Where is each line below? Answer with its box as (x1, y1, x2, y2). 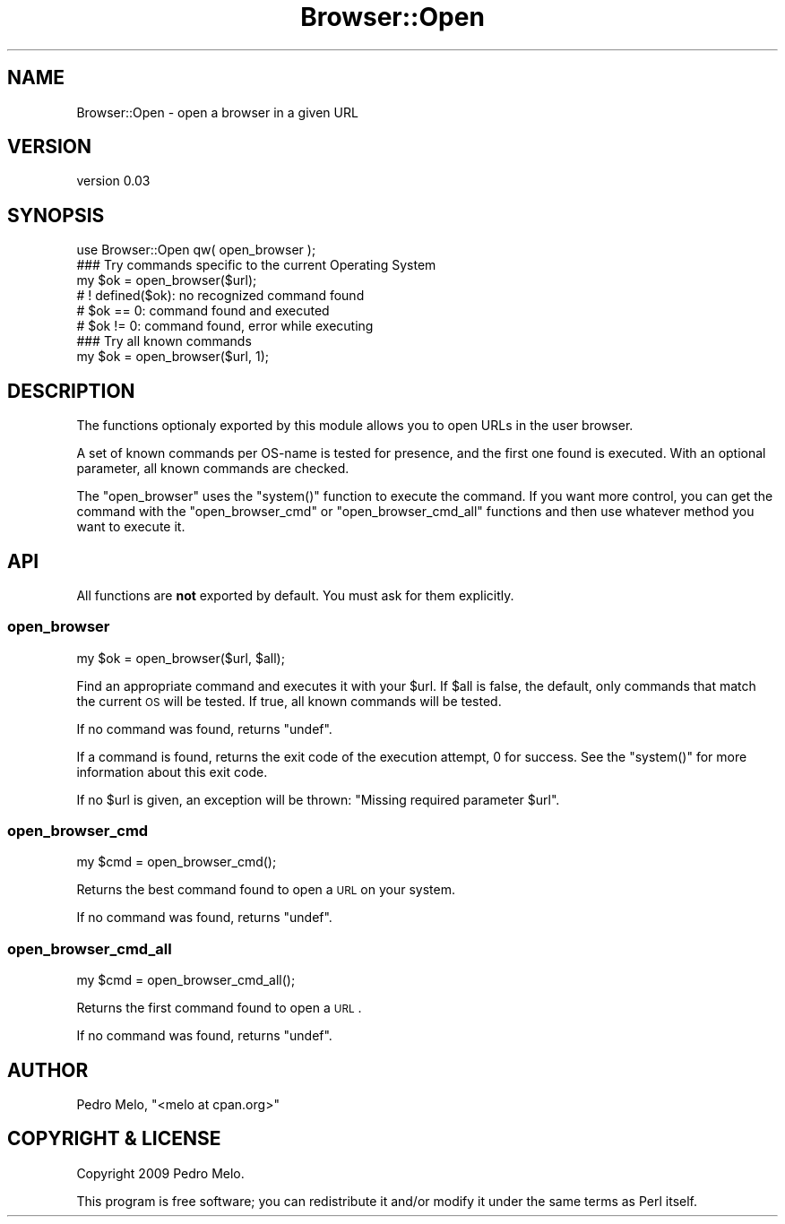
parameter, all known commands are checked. (76, 461, 349, 477)
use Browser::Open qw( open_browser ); (76, 242, 316, 258)
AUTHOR (7, 1058, 89, 1082)
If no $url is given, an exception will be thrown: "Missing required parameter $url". (76, 791, 560, 807)
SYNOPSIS (7, 203, 105, 227)
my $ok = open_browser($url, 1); (76, 349, 269, 365)
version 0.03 (76, 173, 151, 189)
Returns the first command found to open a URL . (76, 1000, 362, 1016)
